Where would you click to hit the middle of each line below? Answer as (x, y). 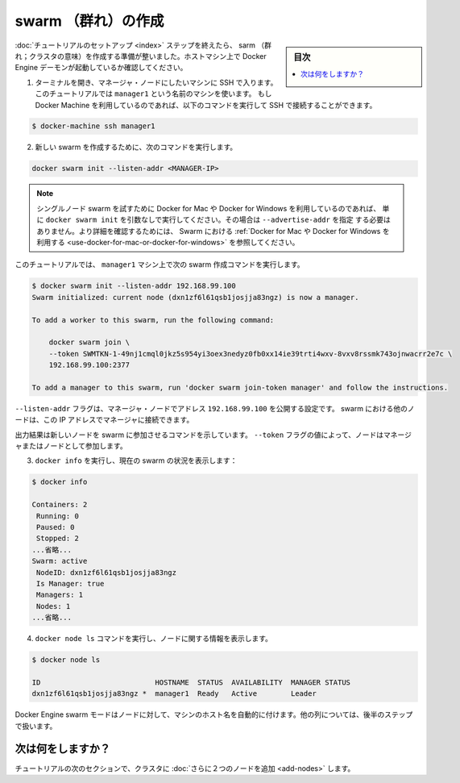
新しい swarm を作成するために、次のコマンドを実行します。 (136, 147)
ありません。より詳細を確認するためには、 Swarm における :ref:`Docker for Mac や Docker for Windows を (213, 231)
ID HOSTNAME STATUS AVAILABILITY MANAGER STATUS (191, 682)
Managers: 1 (60, 595)
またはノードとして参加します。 (75, 446)
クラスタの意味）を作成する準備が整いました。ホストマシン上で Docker (147, 56)
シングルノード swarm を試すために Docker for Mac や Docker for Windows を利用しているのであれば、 (209, 208)
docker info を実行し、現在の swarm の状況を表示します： (136, 460)
